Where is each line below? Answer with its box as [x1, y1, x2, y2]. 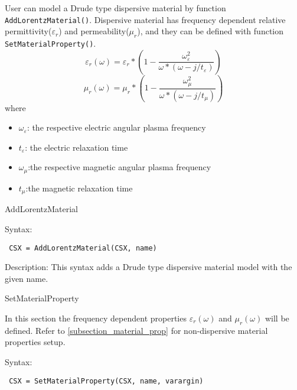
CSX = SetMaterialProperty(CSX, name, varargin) [9, 376, 204, 385]
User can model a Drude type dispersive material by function [5, 2, 226, 14]
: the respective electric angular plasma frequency [27, 121, 206, 134]
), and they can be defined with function [137, 25, 284, 37]
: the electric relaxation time [25, 141, 128, 153]
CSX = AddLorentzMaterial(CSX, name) [9, 243, 157, 252]
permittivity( [5, 25, 52, 37]
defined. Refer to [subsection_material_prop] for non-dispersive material [5, 324, 268, 336]
